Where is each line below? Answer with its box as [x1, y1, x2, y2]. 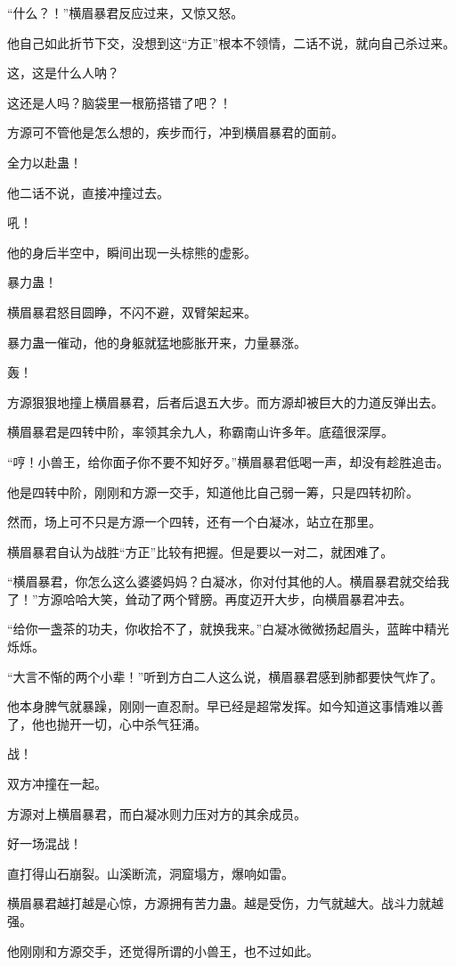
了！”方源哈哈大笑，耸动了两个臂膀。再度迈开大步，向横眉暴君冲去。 [7, 589, 412, 608]
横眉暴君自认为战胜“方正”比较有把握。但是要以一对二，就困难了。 [7, 542, 394, 561]
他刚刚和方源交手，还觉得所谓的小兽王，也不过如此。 [7, 941, 319, 960]
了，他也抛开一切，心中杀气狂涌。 [7, 714, 207, 733]
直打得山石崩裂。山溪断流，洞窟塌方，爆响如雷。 [7, 864, 294, 882]
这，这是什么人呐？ [7, 63, 119, 82]
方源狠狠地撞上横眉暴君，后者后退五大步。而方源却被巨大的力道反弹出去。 [7, 392, 444, 411]
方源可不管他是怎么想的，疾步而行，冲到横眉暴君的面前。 [7, 123, 344, 142]
